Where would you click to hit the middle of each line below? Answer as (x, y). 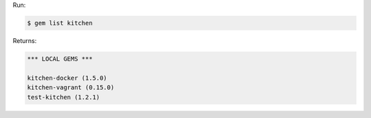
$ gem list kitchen (60, 23)
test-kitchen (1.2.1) (64, 97)
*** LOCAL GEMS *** (60, 59)
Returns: (25, 40)
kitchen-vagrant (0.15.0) (71, 88)
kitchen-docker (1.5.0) (67, 78)
